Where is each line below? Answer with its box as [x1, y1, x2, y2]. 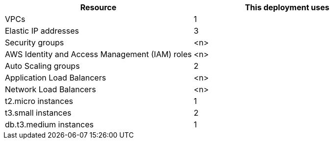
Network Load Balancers [5, 84, 96, 94]
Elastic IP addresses [5, 26, 79, 36]
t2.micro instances [5, 96, 73, 106]
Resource [80, 2, 117, 12]
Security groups [5, 38, 64, 47]
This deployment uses [245, 2, 330, 12]
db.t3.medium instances [5, 120, 94, 129]
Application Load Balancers [5, 73, 106, 82]
